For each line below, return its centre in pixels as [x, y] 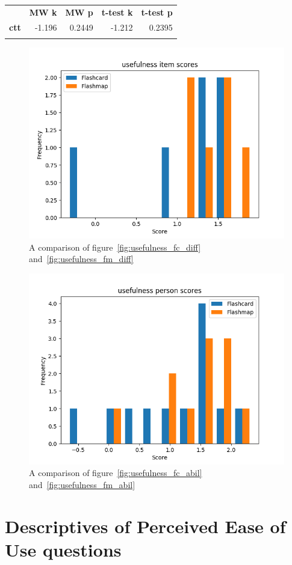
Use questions [63, 549]
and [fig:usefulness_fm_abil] [82, 484]
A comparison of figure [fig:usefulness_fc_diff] [115, 247]
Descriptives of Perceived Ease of [145, 526]
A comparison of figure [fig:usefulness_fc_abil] [116, 473]
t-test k [117, 12]
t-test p [157, 12]
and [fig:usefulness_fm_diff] [81, 259]
